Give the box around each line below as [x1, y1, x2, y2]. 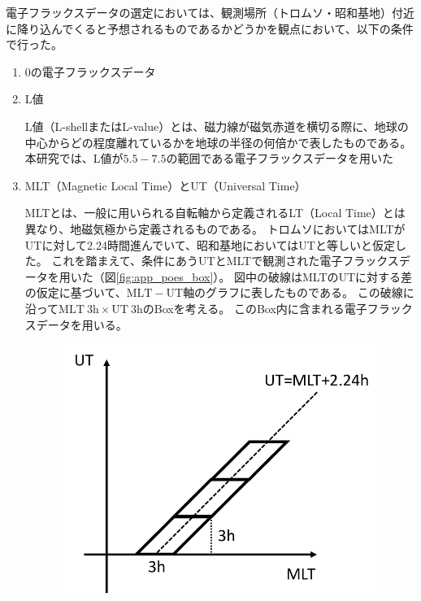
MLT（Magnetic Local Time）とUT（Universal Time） [24, 176, 306, 194]
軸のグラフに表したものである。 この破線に [183, 284, 414, 301]
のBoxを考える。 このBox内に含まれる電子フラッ [142, 299, 401, 316]
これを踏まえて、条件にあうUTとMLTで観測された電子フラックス [51, 252, 399, 269]
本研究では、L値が [24, 150, 124, 167]
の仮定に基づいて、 [24, 284, 127, 301]
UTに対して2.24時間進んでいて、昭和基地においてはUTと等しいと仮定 [24, 236, 395, 253]
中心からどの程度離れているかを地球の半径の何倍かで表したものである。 [24, 133, 412, 150]
